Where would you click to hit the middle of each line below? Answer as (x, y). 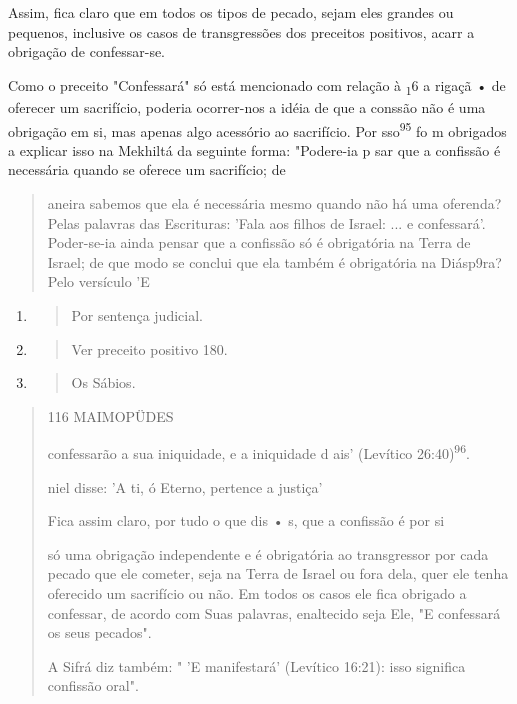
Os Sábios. (103, 382)
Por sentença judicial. (137, 314)
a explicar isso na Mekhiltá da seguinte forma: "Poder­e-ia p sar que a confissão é (254, 149)
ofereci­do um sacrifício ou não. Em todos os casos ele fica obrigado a (257, 592)
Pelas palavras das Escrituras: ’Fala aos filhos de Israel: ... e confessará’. (266, 222)
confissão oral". (93, 685)
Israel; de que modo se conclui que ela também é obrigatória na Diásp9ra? (274, 261)
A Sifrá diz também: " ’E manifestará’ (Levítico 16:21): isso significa (256, 665)
